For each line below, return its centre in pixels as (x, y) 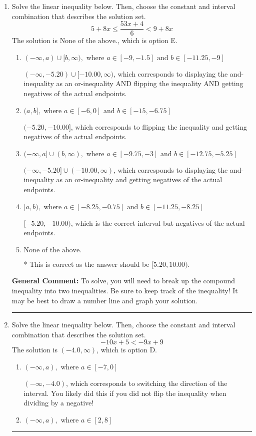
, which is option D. (127, 350)
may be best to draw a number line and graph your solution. (105, 300)
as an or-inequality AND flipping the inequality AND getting (150, 83)
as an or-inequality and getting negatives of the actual (139, 179)
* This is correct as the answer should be (86, 264)
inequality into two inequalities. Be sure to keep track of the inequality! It (125, 290)
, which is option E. (147, 40)
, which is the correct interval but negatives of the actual (158, 223)
